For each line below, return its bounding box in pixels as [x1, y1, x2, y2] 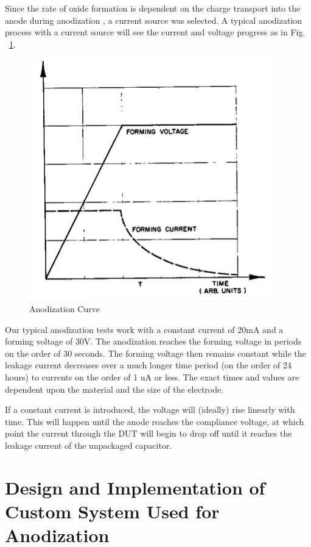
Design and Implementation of [5, 474, 265, 499]
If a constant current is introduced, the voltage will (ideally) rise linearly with [5, 403, 295, 416]
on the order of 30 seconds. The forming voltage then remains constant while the [5, 346, 306, 359]
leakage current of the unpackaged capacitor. [5, 438, 172, 451]
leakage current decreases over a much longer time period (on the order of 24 [5, 359, 292, 371]
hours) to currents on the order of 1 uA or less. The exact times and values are [5, 370, 299, 383]
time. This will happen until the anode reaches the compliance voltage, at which [5, 415, 304, 427]
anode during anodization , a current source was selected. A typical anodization [5, 13, 302, 26]
